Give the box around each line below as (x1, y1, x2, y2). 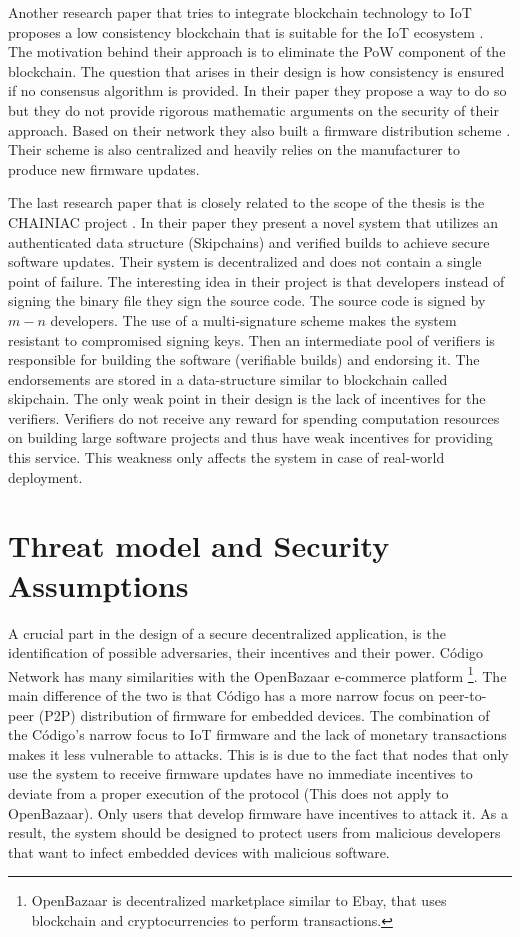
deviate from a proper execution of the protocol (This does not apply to (8, 782, 449, 803)
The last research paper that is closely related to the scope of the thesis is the (8, 192, 485, 213)
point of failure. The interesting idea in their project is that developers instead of (8, 270, 505, 291)
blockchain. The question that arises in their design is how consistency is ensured (8, 60, 505, 81)
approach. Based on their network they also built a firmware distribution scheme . (8, 119, 511, 140)
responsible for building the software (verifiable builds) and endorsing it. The (8, 349, 480, 370)
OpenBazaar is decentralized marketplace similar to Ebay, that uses (31, 890, 447, 911)
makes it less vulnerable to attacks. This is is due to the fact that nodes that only (8, 743, 509, 764)
